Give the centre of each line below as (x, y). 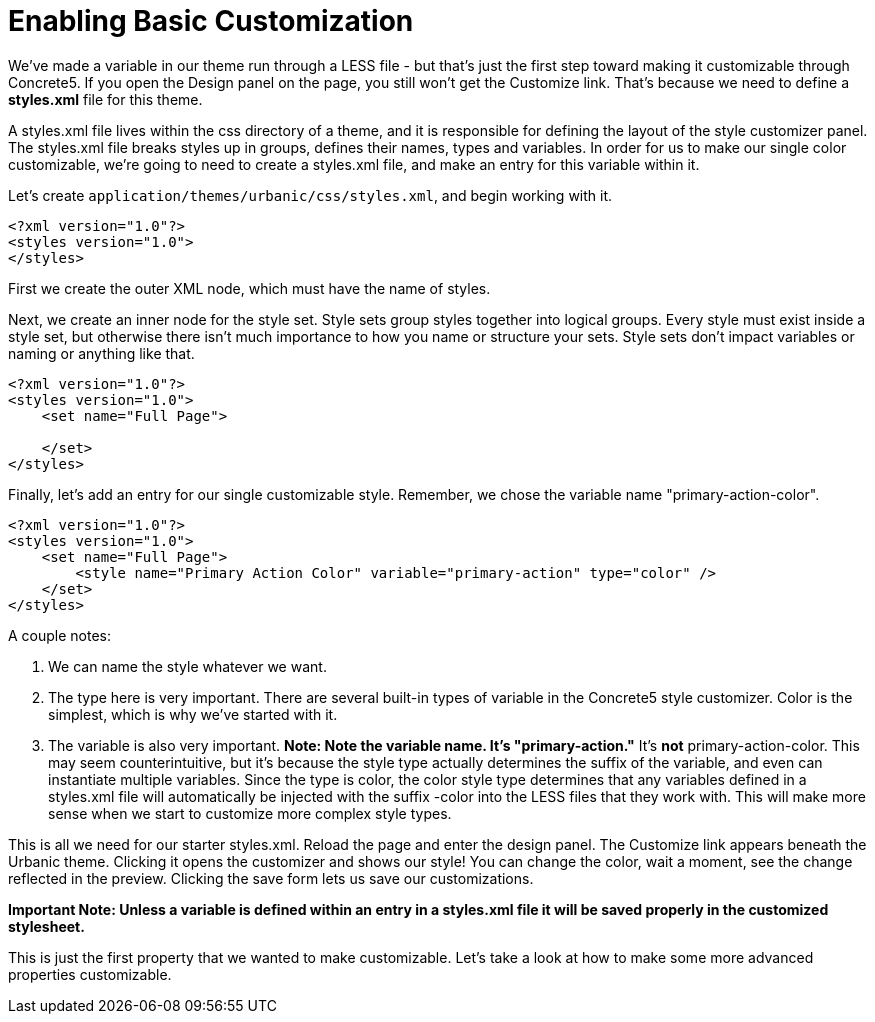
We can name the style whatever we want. (187, 666)
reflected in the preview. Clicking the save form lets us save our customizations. (271, 878)
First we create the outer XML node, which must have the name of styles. (249, 288)
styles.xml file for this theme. (105, 99)
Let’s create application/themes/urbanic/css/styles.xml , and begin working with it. (310, 195)
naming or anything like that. (101, 353)
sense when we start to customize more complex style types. (250, 813)
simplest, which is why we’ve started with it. (193, 714)
